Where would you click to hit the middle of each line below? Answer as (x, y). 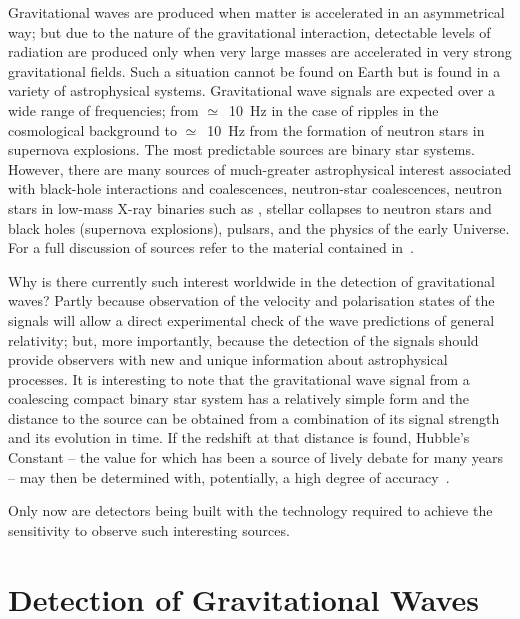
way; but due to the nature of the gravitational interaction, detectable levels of (249, 31)
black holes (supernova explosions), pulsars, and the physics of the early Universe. (259, 227)
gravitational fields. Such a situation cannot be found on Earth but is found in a (254, 70)
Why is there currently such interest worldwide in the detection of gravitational (251, 280)
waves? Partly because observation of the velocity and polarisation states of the (251, 300)
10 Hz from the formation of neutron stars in (346, 129)
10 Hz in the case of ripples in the (334, 109)
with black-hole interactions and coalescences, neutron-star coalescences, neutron (255, 188)
